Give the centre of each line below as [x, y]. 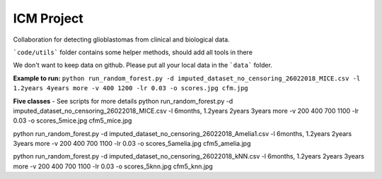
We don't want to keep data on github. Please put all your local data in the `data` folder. [143, 65]
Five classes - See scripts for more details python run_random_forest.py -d [123, 101]
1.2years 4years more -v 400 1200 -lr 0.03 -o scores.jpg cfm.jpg [131, 88]
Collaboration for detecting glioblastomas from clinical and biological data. [121, 39]
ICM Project [48, 18]
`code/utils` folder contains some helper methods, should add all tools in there [133, 52]
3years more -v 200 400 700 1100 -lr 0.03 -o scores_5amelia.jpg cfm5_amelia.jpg [132, 144]
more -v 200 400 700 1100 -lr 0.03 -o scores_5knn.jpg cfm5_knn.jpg [113, 166]
